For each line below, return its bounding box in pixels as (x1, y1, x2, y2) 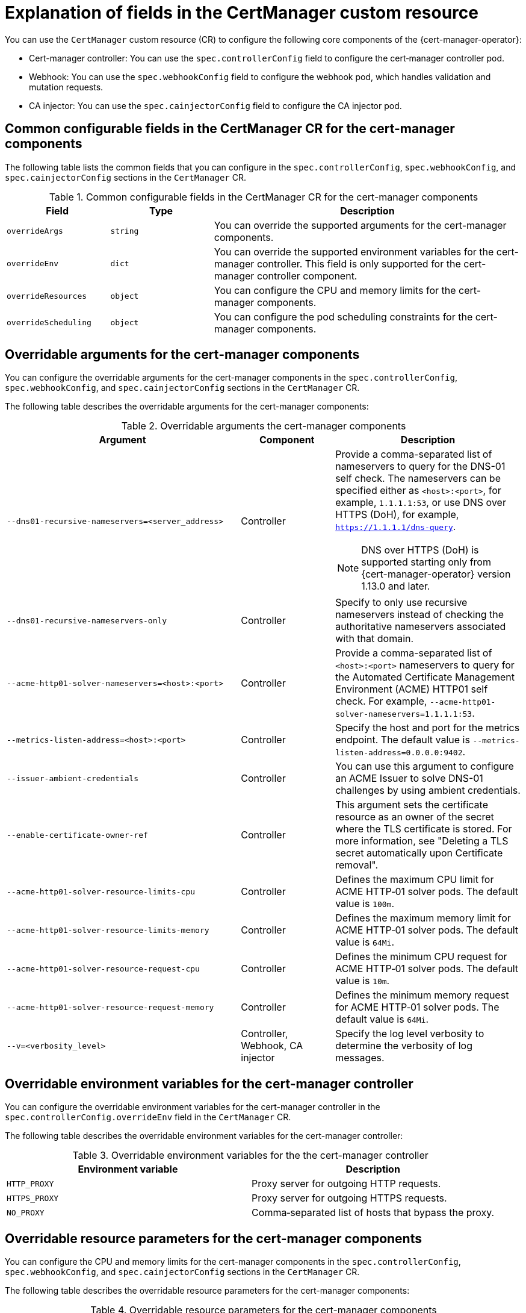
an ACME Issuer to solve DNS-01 (335, 772, 483, 785)
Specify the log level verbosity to (335, 1028, 484, 1040)
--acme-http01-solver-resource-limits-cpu (7, 887, 196, 896)
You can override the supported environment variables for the (214, 245, 494, 258)
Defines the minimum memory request (335, 989, 509, 1002)
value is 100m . (335, 897, 394, 910)
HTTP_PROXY (7, 1179, 54, 1188)
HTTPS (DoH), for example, (335, 508, 459, 521)
